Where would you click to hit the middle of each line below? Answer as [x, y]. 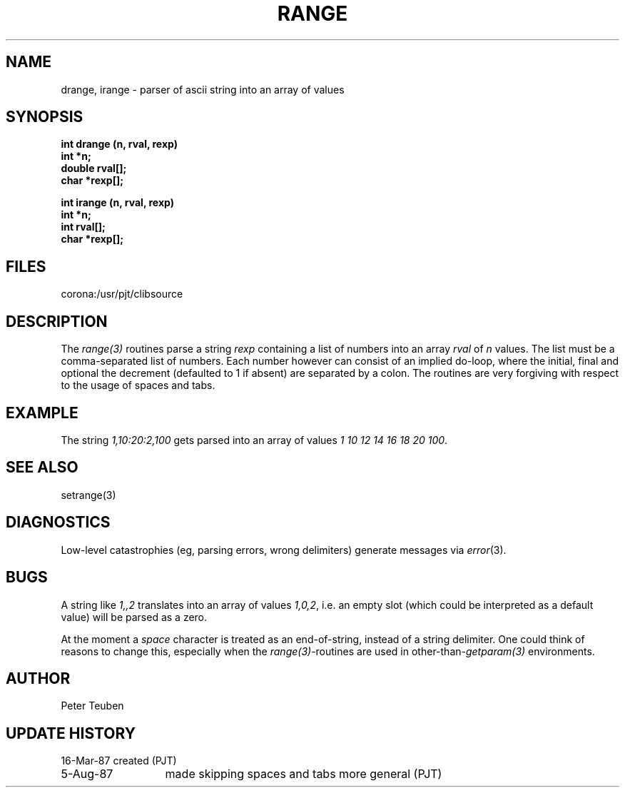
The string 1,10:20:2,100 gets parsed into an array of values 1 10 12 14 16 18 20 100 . [254, 440]
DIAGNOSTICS [58, 522]
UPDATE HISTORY [71, 733]
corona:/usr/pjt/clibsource [122, 294]
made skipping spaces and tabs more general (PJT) [304, 774]
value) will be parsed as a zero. [134, 617]
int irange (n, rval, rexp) [117, 203]
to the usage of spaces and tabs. [138, 385]
